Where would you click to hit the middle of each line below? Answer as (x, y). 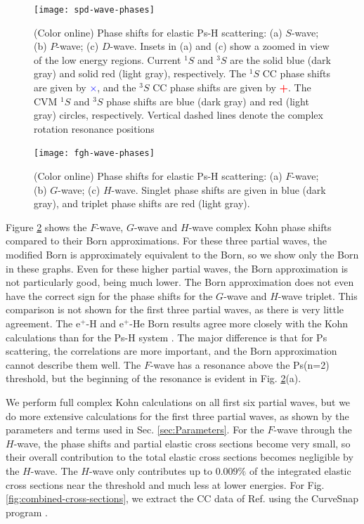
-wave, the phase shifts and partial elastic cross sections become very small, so (182, 443)
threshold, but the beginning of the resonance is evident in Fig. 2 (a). (154, 378)
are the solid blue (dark (280, 59)
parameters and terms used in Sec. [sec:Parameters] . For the (135, 430)
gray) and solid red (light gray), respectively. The (140, 73)
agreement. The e (43, 323)
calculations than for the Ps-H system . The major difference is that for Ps (167, 337)
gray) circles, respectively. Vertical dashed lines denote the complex (178, 115)
